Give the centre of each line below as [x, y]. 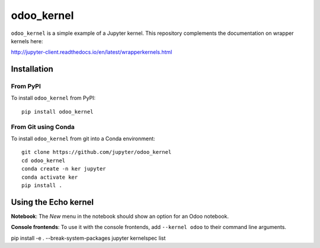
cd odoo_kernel [44, 160]
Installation [32, 69]
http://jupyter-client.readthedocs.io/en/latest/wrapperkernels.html [92, 52]
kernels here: [27, 41]
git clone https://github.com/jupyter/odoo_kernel [97, 152]
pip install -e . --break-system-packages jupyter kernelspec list [88, 238]
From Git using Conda [43, 127]
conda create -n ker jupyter [64, 169]
